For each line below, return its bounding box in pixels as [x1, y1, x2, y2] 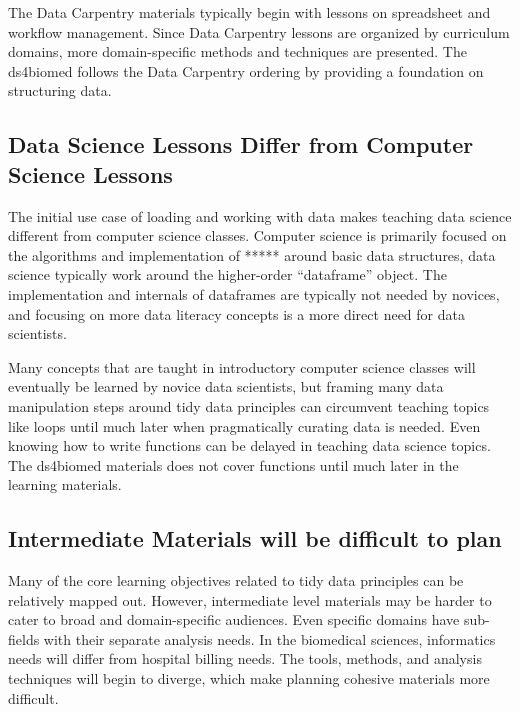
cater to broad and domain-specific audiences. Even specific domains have [8, 609, 460, 630]
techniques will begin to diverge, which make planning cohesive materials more [8, 668, 490, 689]
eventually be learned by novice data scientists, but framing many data [8, 376, 444, 397]
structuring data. [8, 80, 112, 101]
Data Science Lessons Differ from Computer [8, 129, 474, 160]
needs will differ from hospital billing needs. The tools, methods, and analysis [8, 648, 482, 669]
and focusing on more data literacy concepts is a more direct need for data [8, 303, 465, 324]
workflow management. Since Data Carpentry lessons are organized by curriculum [8, 21, 510, 42]
